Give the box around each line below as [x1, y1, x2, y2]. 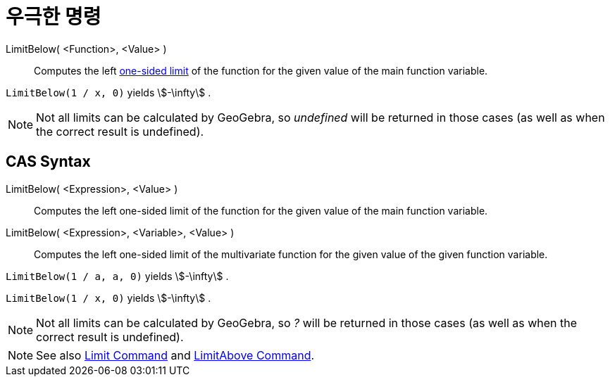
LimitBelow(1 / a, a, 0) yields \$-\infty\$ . [6, 269, 229, 282]
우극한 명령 [6, 5, 101, 29]
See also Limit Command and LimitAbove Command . [36, 348, 315, 362]
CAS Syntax [6, 153, 91, 171]
